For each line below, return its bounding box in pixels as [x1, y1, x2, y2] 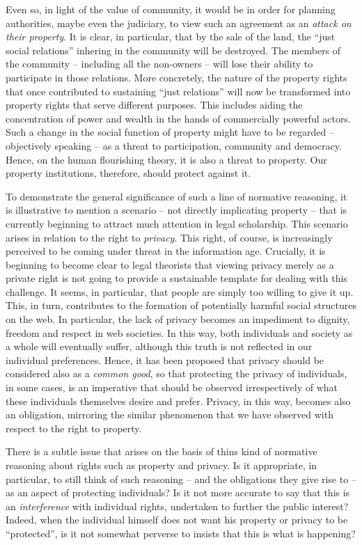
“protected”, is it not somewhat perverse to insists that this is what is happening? [6, 526, 356, 540]
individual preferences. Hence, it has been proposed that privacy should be [6, 352, 324, 367]
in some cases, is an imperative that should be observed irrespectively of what [6, 380, 338, 395]
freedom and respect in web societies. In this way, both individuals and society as [6, 325, 353, 340]
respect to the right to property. [6, 420, 142, 435]
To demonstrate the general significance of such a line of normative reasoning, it [6, 189, 347, 203]
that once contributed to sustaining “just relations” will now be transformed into [6, 84, 351, 98]
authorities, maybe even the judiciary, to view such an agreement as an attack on [6, 15, 352, 30]
